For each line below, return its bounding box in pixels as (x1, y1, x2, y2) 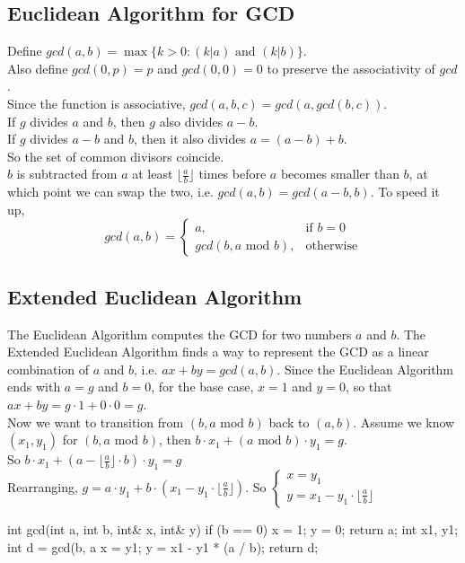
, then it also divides (133, 129, 246, 148)
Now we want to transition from (7, 412, 184, 431)
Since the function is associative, (7, 93, 186, 112)
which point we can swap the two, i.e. (7, 182, 214, 201)
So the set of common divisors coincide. (7, 146, 224, 165)
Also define (7, 58, 68, 77)
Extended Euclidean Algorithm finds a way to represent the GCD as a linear (7, 342, 429, 361)
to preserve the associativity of (267, 58, 435, 77)
